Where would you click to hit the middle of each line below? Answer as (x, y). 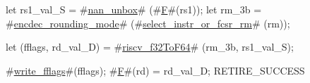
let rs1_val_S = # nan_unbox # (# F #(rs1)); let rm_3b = (134, 9)
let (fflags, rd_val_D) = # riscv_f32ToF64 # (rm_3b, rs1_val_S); (150, 47)
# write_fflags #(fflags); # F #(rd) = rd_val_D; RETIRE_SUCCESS (155, 70)
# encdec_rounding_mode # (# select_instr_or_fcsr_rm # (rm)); (148, 23)
